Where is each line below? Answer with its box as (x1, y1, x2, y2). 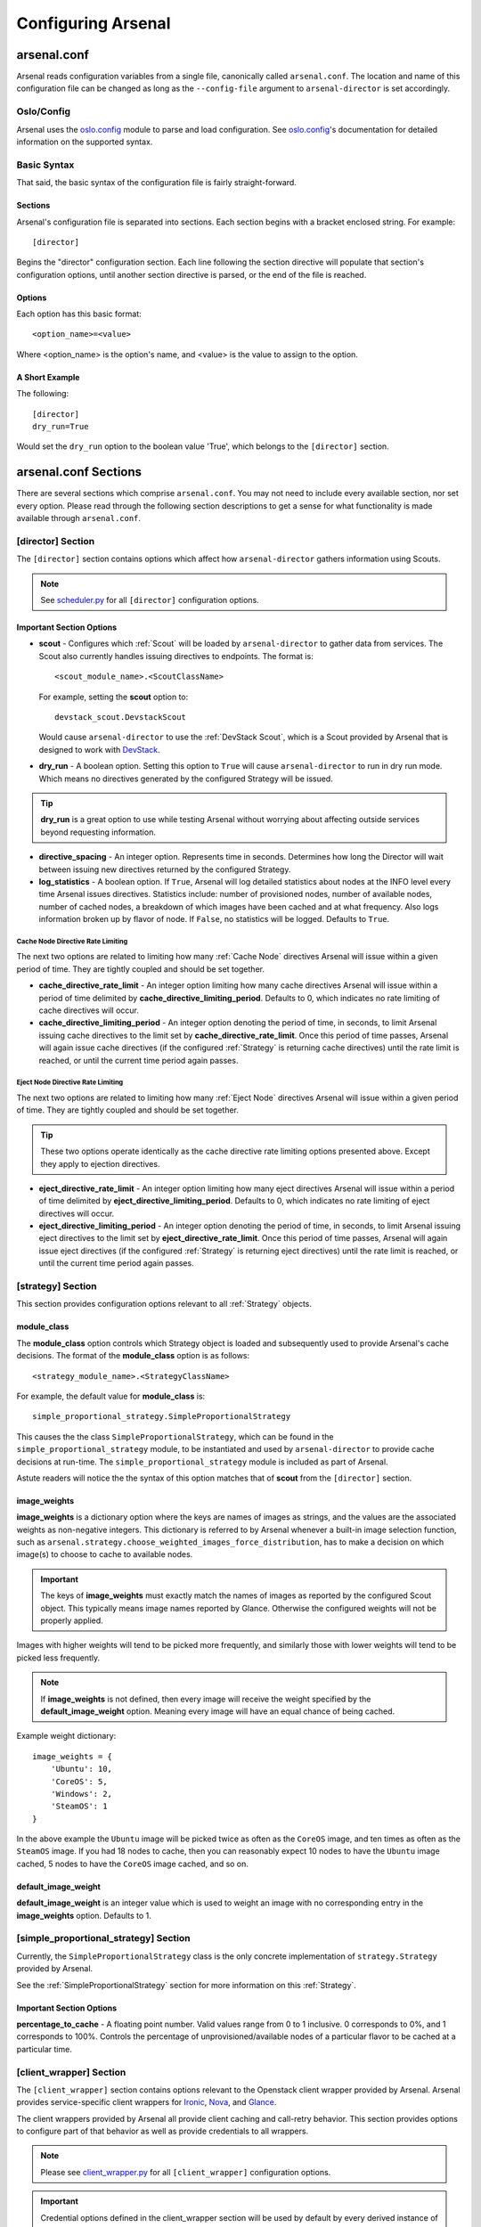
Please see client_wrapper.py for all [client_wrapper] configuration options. (40, 2166, 331, 2177)
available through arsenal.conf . (16, 513, 142, 524)
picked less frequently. (16, 1652, 101, 1663)
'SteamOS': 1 (50, 1801, 108, 1812)
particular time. (16, 2043, 73, 2054)
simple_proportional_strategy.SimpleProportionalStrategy (32, 1412, 291, 1422)
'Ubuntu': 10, (50, 1764, 113, 1774)
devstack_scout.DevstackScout (54, 712, 187, 722)
